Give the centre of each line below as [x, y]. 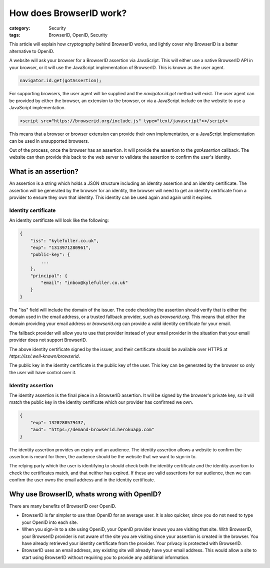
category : [20, 28]
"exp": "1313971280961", [61, 247]
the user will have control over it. [43, 372]
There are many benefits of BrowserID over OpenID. [63, 506]
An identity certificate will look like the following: [59, 220]
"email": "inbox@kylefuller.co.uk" [84, 282]
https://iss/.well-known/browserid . [44, 356]
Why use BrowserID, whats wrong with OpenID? [85, 494]
